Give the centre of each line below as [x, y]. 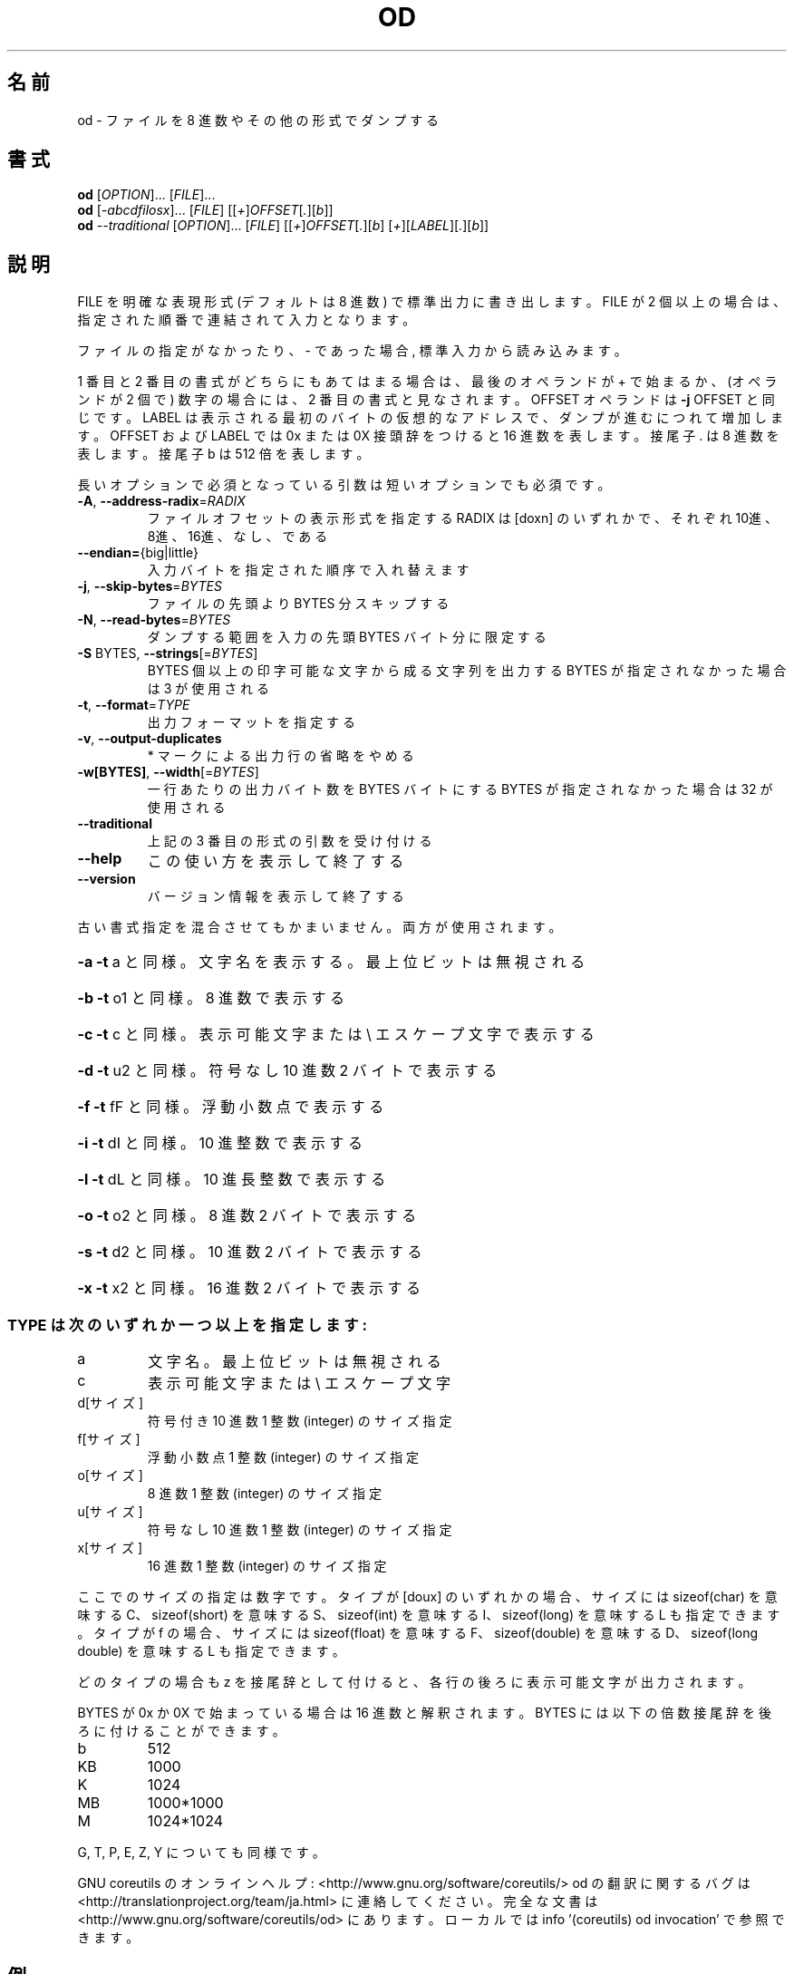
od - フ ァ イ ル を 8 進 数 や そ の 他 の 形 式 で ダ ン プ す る [258, 120]
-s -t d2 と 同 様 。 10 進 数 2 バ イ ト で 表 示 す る [250, 1252]
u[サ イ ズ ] [110, 1512]
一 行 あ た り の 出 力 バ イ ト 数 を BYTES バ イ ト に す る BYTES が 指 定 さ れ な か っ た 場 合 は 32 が [460, 789]
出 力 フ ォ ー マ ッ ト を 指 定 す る [252, 722]
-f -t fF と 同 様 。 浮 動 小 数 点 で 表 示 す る [231, 1107]
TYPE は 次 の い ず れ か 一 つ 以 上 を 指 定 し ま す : [187, 1325]
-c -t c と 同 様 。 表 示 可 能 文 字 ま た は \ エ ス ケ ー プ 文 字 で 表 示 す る [336, 1035]
